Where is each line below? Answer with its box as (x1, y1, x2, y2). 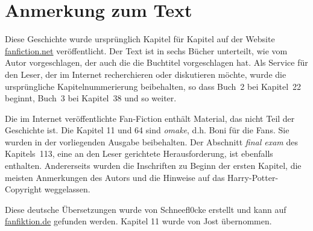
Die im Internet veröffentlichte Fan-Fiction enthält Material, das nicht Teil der (5, 112, 295, 124)
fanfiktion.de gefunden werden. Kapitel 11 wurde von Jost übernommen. (5, 215, 272, 227)
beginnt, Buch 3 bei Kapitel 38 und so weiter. (5, 92, 177, 104)
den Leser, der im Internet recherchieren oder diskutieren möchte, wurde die (5, 68, 286, 80)
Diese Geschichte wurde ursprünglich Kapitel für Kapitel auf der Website (5, 33, 275, 45)
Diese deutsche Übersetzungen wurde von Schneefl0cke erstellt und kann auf (5, 203, 286, 215)
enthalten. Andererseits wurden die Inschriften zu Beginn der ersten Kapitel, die (5, 159, 302, 172)
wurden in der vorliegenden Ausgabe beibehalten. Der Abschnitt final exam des (5, 135, 298, 148)
